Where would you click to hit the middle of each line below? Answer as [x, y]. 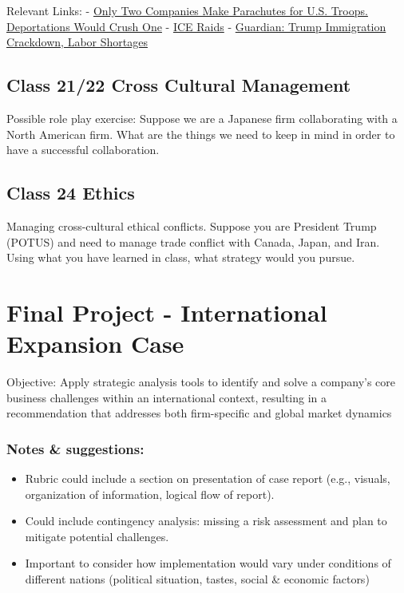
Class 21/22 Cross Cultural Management [179, 85]
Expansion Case [95, 344]
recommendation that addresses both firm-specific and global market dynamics [199, 413]
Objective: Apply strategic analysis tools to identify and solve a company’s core [201, 382]
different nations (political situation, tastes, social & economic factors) [197, 579]
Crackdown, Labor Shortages [77, 42]
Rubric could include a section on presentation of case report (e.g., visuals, [208, 478]
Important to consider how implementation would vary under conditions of [208, 563]
